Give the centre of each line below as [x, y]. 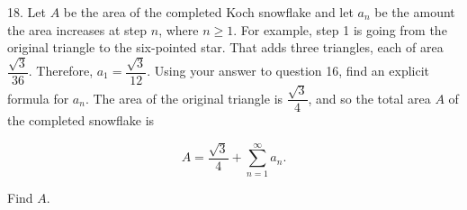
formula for [38, 98]
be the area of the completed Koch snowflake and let [208, 12]
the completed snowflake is [81, 120]
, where [179, 29]
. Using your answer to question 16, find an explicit [288, 71]
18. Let [27, 12]
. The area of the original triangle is [184, 98]
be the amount [415, 12]
